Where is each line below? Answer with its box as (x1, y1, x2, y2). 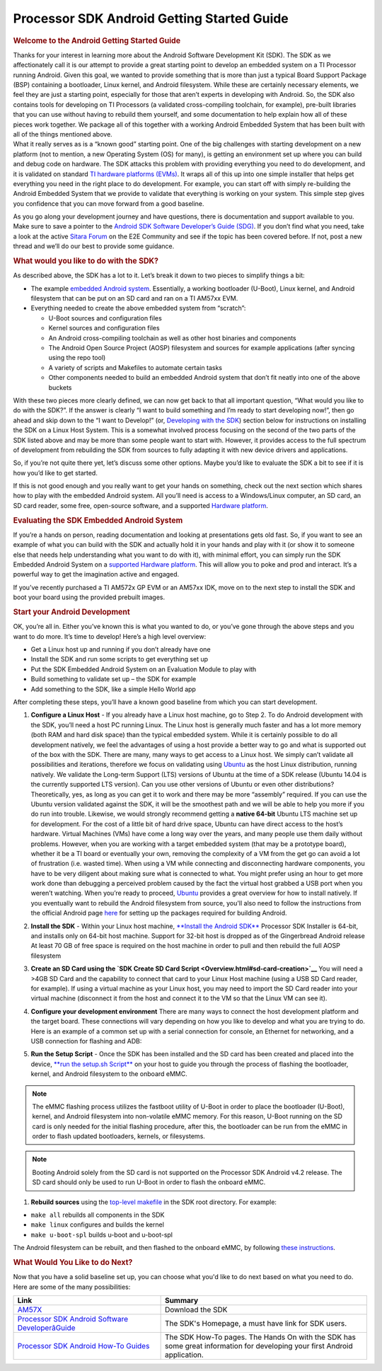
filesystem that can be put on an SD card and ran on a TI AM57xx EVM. (30, 294, 238, 303)
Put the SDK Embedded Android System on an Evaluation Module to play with (30, 665, 257, 673)
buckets (48, 383, 72, 392)
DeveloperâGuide (17, 1323, 76, 1333)
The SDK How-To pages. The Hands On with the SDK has (164, 1332, 357, 1342)
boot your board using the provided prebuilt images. (13, 593, 166, 601)
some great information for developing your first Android (164, 1341, 353, 1351)
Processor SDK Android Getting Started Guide (13, 11, 289, 26)
